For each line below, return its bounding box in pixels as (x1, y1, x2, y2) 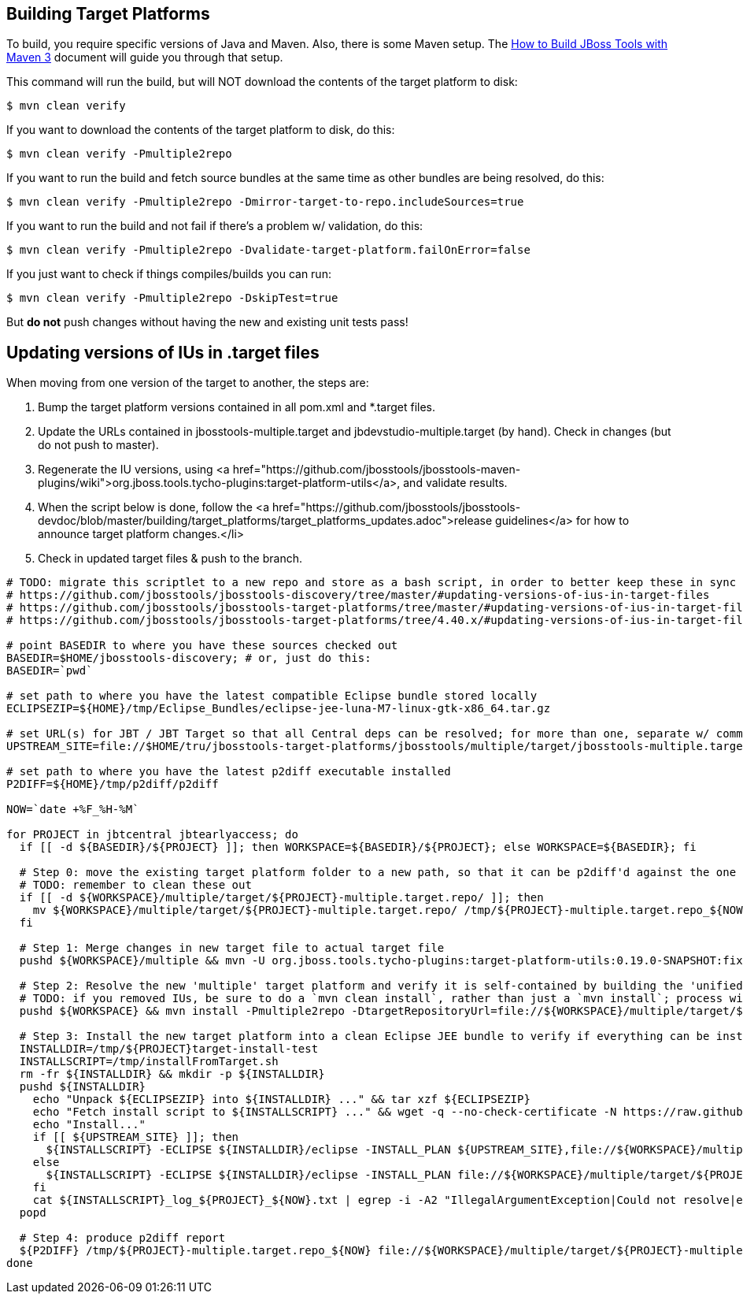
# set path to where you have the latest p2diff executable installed (6, 765, 451, 778)
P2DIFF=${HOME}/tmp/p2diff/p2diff (6, 778, 219, 791)
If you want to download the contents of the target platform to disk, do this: (6, 123, 395, 137)
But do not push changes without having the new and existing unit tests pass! (6, 315, 408, 329)
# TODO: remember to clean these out (19, 878, 252, 892)
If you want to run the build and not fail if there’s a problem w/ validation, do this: (6, 219, 423, 233)
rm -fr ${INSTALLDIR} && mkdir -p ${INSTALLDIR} (19, 1068, 325, 1081)
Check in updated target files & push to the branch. (38, 552, 302, 566)
